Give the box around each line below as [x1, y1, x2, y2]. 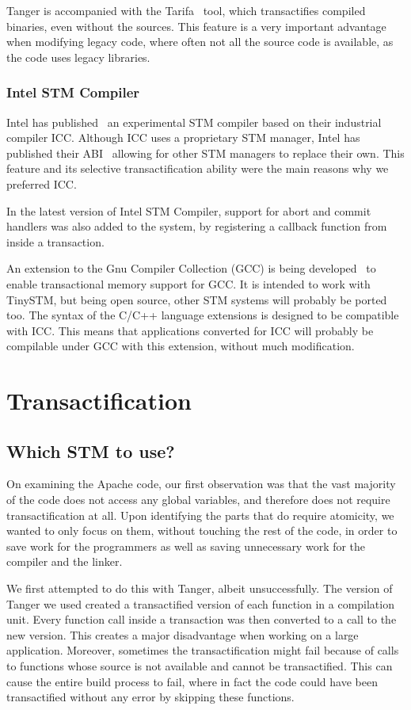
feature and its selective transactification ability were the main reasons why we [6, 160, 389, 177]
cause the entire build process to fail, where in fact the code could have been [6, 673, 378, 689]
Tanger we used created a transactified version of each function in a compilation [6, 595, 394, 612]
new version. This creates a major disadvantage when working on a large [6, 626, 359, 643]
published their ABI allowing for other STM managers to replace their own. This [6, 144, 405, 161]
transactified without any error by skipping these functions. [6, 689, 295, 705]
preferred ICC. [6, 175, 77, 192]
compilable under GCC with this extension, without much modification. [6, 338, 355, 354]
